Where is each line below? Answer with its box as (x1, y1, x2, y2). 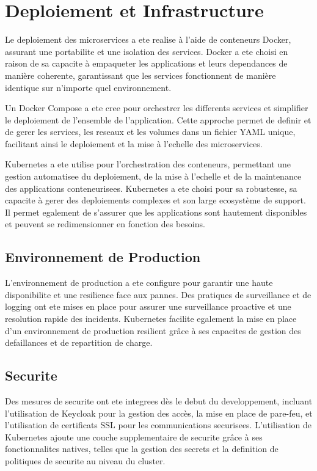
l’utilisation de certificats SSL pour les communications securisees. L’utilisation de (5, 418, 312, 431)
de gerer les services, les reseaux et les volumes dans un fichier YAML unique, (5, 125, 296, 138)
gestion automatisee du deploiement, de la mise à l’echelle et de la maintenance (5, 170, 302, 183)
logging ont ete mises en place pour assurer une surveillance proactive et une (5, 300, 291, 313)
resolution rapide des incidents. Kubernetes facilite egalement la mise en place (5, 312, 297, 325)
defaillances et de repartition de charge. (5, 336, 153, 349)
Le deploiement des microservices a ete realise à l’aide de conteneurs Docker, (5, 33, 291, 46)
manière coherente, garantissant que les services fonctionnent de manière (5, 68, 276, 81)
